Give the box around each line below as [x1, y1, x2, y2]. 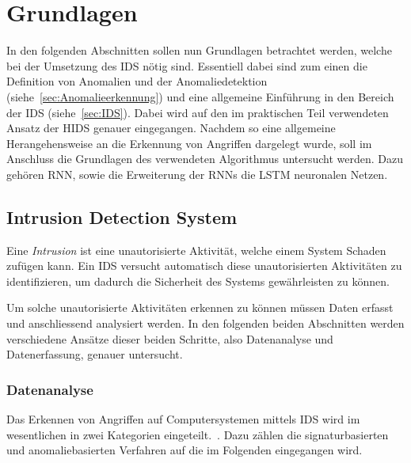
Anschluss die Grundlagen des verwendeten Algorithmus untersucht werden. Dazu [6, 150, 404, 167]
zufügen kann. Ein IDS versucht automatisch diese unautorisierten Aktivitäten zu [6, 257, 402, 274]
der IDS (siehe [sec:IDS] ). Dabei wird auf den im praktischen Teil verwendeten [6, 104, 389, 120]
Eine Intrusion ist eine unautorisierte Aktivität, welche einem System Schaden [6, 241, 386, 258]
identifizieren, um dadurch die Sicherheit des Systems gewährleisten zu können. [6, 272, 390, 289]
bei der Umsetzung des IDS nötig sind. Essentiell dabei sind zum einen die [6, 57, 367, 74]
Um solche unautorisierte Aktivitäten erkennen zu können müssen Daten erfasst [6, 299, 394, 316]
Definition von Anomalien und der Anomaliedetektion [6, 73, 268, 89]
